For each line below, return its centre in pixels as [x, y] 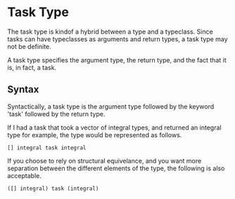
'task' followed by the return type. [56, 114]
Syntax [23, 89]
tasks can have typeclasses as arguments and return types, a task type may [118, 39]
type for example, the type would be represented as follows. [95, 135]
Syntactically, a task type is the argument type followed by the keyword [111, 107]
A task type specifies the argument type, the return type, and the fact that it [117, 60]
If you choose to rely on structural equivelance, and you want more [104, 160]
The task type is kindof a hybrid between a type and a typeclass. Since [110, 32]
